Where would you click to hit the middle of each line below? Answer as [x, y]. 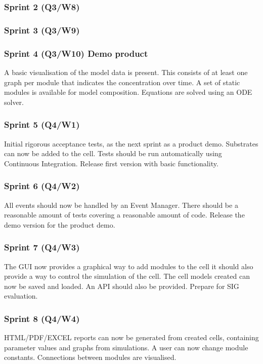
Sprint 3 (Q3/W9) [42, 30]
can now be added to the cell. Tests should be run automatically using [113, 153]
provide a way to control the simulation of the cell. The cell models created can [127, 276]
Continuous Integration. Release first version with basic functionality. [111, 163]
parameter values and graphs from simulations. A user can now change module [126, 347]
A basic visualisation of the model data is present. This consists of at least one [126, 72]
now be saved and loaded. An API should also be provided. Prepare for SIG [122, 286]
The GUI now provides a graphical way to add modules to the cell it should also [129, 266]
